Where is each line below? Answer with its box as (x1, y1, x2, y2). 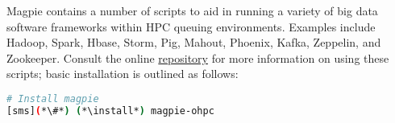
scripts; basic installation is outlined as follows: (6, 65, 239, 82)
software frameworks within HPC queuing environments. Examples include (6, 18, 376, 35)
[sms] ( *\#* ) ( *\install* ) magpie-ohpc (6, 105, 214, 117)
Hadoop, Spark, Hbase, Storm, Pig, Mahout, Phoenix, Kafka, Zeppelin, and (6, 34, 381, 51)
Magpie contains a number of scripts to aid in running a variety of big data (6, 2, 378, 18)
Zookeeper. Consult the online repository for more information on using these (6, 49, 389, 66)
